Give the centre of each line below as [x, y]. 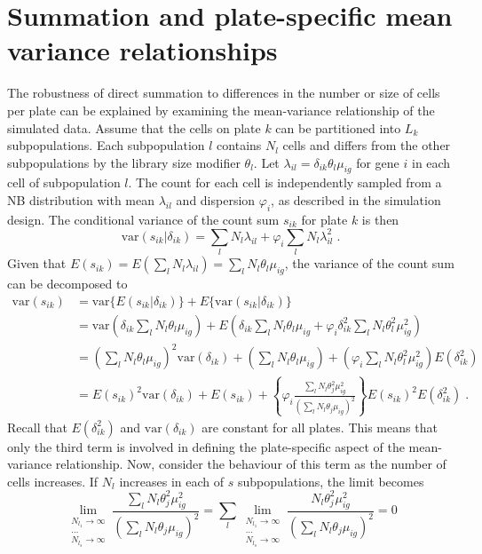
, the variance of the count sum [369, 263]
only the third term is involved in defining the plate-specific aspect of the [206, 446]
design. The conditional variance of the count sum [143, 219]
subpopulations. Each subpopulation [106, 145]
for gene [378, 162]
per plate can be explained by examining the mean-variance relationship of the [221, 110]
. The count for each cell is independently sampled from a [285, 182]
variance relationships [142, 50]
